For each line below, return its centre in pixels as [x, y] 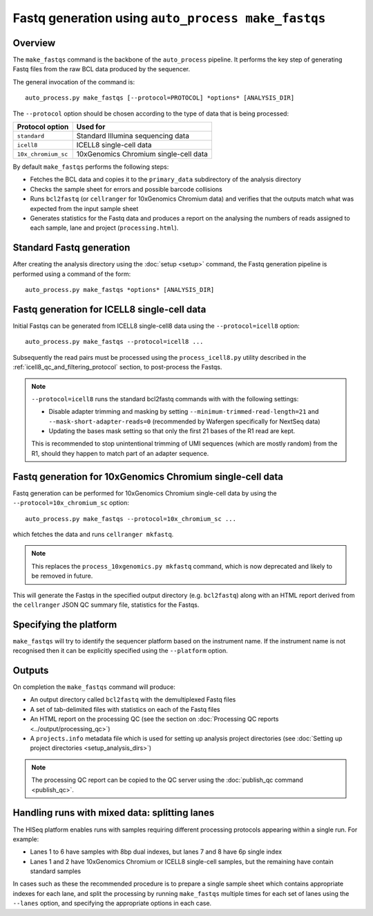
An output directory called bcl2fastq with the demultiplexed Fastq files [133, 699]
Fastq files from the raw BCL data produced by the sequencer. [102, 69]
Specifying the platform [65, 624]
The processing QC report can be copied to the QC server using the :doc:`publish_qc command [167, 780]
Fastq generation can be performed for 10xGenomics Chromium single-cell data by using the [145, 493]
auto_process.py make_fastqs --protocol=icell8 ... [114, 342]
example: [26, 839]
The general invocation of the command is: [74, 82]
